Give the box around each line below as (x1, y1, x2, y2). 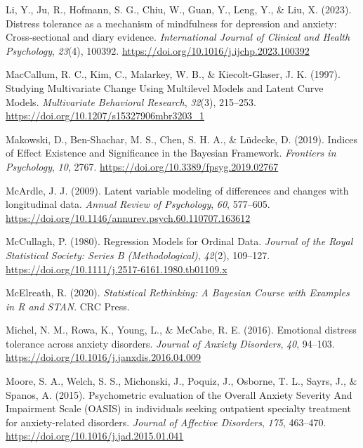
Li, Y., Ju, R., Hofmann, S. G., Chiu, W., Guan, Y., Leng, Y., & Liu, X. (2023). (6, 2, 352, 16)
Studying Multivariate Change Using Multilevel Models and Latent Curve (6, 80, 324, 95)
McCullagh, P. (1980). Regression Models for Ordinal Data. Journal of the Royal (6, 234, 353, 249)
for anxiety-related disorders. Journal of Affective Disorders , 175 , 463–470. (6, 414, 326, 429)
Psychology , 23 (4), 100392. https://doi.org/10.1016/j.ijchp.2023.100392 (6, 43, 310, 58)
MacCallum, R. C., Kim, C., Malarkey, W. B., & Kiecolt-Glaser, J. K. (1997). (6, 67, 341, 81)
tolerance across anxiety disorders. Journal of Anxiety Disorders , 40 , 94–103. (6, 336, 335, 350)
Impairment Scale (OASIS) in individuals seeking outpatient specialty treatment (6, 401, 351, 416)
